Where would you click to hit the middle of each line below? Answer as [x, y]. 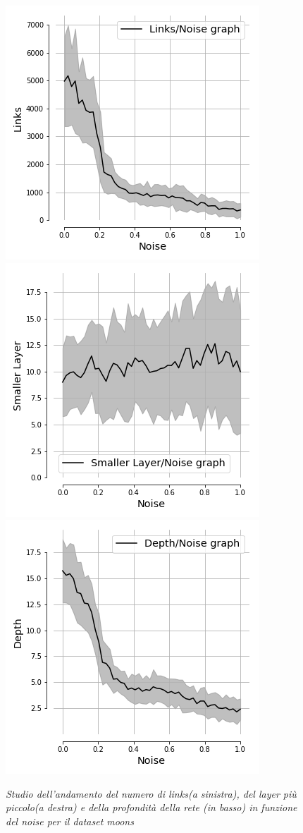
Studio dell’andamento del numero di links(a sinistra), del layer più [151, 793]
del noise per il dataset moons [70, 821]
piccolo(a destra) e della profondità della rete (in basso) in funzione [151, 807]
